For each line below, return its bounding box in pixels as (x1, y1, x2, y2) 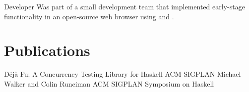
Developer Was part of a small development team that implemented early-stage (4, 1, 245, 11)
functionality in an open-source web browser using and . (4, 11, 174, 21)
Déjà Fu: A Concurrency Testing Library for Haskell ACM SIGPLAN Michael (4, 69, 241, 79)
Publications (4, 40, 90, 60)
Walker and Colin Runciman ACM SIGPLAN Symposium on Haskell (4, 78, 214, 89)
